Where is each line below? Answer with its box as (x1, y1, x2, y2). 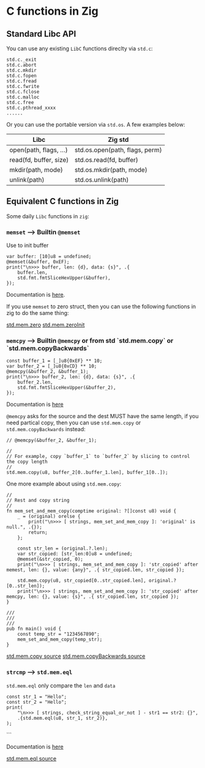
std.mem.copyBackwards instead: (6, 426, 86, 433)
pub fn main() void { (6, 626, 62, 632)
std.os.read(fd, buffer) (74, 156, 139, 164)
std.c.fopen (6, 73, 37, 79)
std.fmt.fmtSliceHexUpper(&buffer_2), (17, 385, 116, 391)
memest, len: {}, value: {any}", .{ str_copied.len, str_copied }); (6, 567, 185, 573)
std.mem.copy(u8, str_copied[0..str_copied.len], (17, 578, 147, 584)
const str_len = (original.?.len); (17, 545, 108, 552)
